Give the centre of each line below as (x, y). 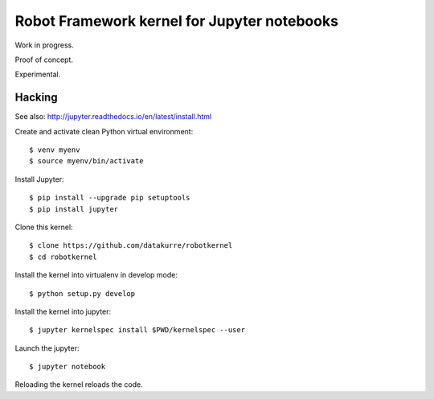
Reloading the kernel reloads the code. (79, 385)
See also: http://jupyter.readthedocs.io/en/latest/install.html (113, 117)
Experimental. (38, 74)
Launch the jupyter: (47, 348)
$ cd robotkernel (63, 257)
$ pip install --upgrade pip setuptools (110, 198)
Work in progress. (44, 45)
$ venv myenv (55, 150)
